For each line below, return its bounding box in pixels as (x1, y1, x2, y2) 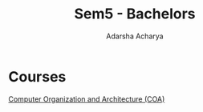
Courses (8, 67, 67, 86)
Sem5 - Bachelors (74, 5, 196, 23)
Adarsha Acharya (106, 31, 164, 41)
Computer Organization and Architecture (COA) (8, 94, 165, 104)
